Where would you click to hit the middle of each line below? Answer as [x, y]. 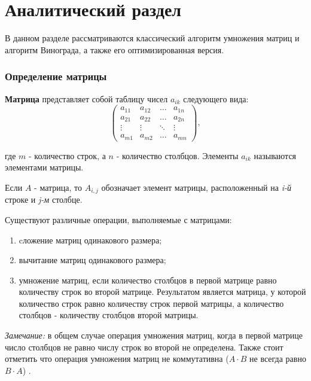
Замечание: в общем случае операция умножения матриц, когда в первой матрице [154, 335]
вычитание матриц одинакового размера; [92, 260]
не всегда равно [278, 359]
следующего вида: [216, 98]
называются [275, 155]
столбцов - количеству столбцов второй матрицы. [109, 315]
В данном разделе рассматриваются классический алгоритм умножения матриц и [152, 38]
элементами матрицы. [44, 167]
